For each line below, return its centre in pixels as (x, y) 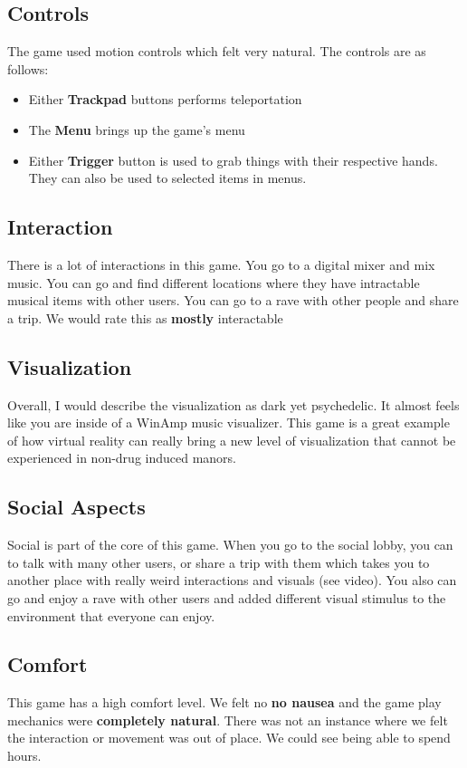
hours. (24, 756)
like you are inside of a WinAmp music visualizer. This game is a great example (229, 422)
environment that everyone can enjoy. (111, 615)
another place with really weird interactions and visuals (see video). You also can (232, 580)
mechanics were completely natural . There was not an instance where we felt (228, 720)
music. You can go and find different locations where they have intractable (214, 282)
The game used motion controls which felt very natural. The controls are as (217, 51)
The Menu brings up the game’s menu (137, 129)
